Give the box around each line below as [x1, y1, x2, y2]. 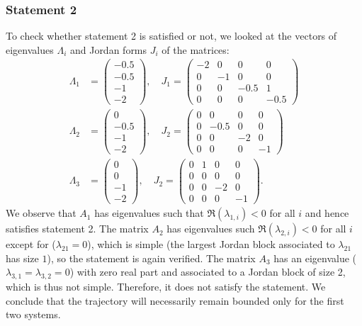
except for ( [6, 237, 56, 252]
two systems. [6, 307, 61, 322]
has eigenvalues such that [94, 206, 204, 220]
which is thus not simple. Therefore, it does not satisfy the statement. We [6, 279, 326, 294]
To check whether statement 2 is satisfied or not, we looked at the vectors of [6, 28, 337, 43]
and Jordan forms [69, 42, 147, 57]
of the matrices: [162, 42, 230, 57]
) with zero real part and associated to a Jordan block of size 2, [69, 264, 346, 279]
